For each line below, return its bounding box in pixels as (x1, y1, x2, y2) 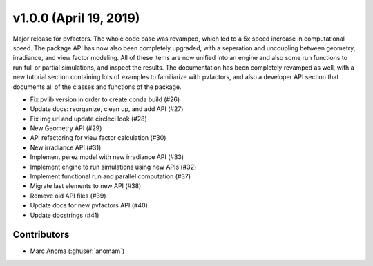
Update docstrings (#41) (30, 211, 99, 219)
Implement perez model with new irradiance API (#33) (30, 153, 184, 161)
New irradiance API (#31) (30, 143, 102, 152)
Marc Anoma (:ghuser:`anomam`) (30, 247, 125, 255)
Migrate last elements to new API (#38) (30, 182, 142, 190)
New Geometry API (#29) (30, 124, 102, 132)
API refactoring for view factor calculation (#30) (30, 134, 166, 142)
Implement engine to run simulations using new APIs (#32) (30, 163, 197, 171)
